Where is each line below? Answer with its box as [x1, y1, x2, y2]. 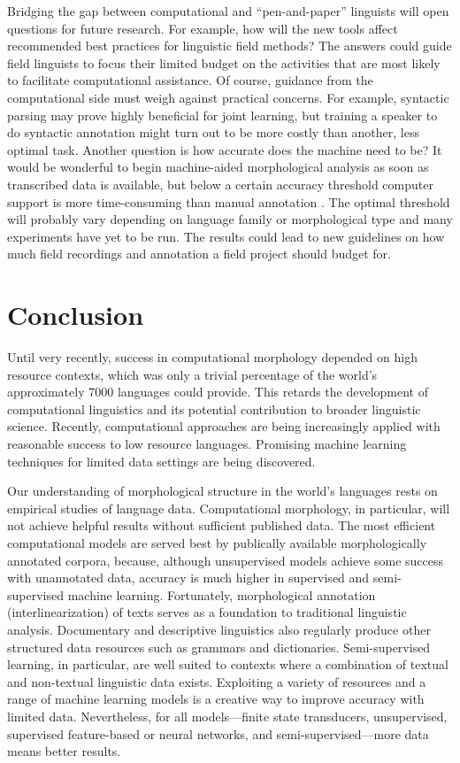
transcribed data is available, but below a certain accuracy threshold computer [7, 174, 433, 193]
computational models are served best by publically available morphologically [7, 533, 427, 551]
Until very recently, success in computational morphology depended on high [7, 348, 418, 366]
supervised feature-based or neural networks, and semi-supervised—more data [7, 724, 429, 743]
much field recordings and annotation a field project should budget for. [7, 244, 391, 263]
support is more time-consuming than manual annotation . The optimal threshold [7, 192, 450, 211]
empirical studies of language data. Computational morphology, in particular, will [7, 498, 450, 517]
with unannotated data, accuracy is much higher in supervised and [7, 568, 370, 587]
